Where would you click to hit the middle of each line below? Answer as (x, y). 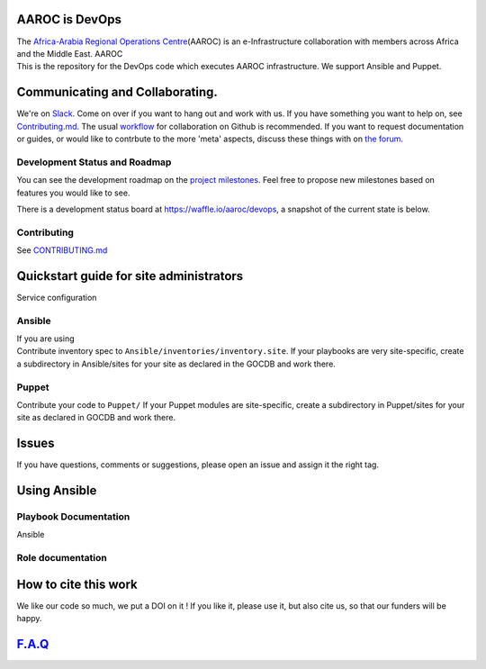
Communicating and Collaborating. (117, 92)
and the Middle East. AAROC (70, 53)
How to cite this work (77, 584)
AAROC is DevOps (69, 19)
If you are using (45, 339)
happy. (29, 619)
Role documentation (62, 558)
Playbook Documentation (73, 517)
